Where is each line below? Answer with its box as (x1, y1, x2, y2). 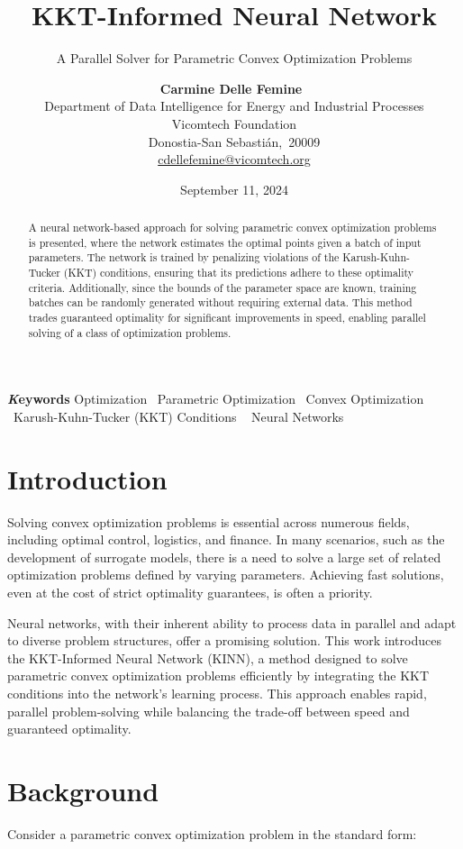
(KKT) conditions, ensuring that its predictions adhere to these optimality (63, 265, 414, 280)
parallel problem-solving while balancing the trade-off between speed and (7, 701, 410, 720)
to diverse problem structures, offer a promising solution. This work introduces (7, 631, 441, 650)
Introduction (7, 460, 168, 497)
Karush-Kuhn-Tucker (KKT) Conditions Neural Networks (13, 406, 344, 425)
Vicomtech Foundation (171, 114, 297, 132)
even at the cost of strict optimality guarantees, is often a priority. (7, 583, 373, 602)
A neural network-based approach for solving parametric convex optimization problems (28, 220, 437, 235)
